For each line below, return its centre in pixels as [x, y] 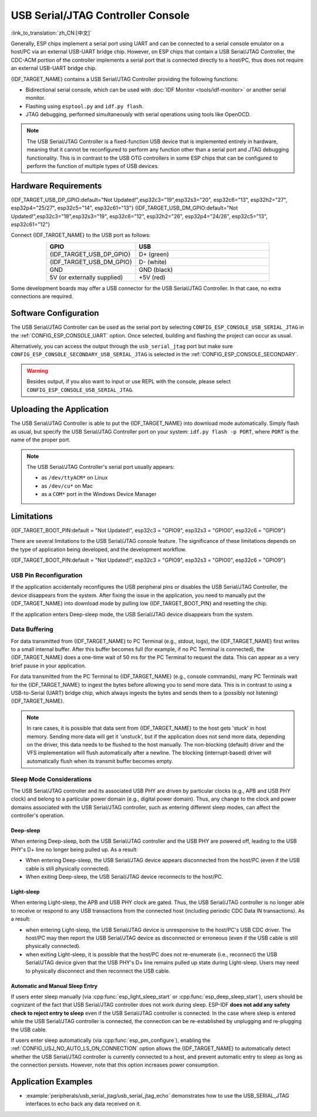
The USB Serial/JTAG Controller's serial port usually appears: [101, 467]
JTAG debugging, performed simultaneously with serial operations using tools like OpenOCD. [138, 114]
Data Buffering [32, 629]
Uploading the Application [60, 409]
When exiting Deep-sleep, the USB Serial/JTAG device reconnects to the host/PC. [124, 877]
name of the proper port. [41, 440]
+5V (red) [152, 277]
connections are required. [42, 296]
